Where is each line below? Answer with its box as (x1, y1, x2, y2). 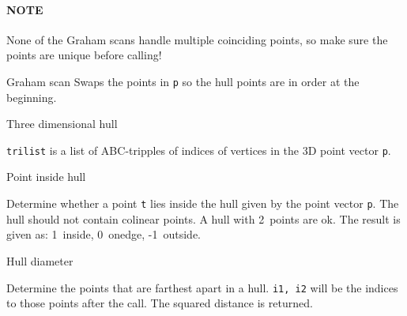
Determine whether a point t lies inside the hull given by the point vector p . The (6, 195, 399, 212)
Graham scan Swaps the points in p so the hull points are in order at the (6, 73, 360, 89)
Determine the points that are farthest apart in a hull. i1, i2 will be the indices (6, 279, 398, 295)
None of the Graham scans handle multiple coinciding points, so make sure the (6, 31, 388, 47)
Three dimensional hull (6, 115, 118, 132)
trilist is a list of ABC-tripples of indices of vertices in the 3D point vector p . (6, 141, 391, 158)
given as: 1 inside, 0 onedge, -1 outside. (6, 226, 202, 243)
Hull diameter (6, 252, 73, 269)
